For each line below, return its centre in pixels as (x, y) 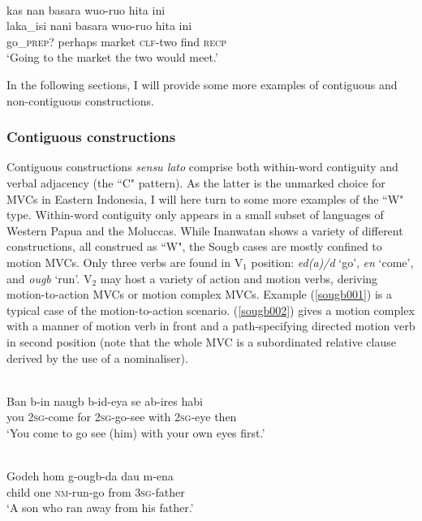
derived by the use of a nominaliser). (97, 357)
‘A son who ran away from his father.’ (100, 508)
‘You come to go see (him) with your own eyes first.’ (136, 432)
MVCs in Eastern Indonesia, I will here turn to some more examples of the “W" (205, 198)
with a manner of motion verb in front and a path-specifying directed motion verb (211, 326)
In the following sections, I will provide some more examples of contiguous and (202, 84)
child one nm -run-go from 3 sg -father (96, 491)
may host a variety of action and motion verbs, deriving (239, 278)
